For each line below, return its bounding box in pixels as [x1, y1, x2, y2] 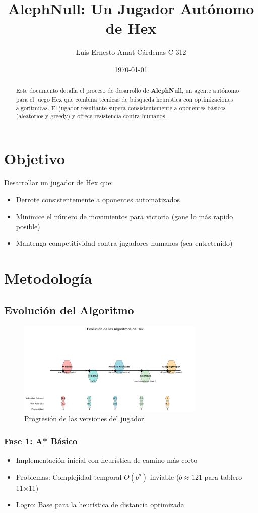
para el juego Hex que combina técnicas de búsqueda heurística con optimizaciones [16, 95, 233, 103]
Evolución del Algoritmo [4, 302, 134, 317]
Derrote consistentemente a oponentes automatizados [16, 194, 180, 205]
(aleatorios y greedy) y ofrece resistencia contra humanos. [16, 112, 167, 120]
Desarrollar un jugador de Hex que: [4, 177, 113, 187]
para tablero [204, 471, 242, 482]
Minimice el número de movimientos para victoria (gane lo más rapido [16, 211, 233, 222]
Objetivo [4, 148, 66, 168]
